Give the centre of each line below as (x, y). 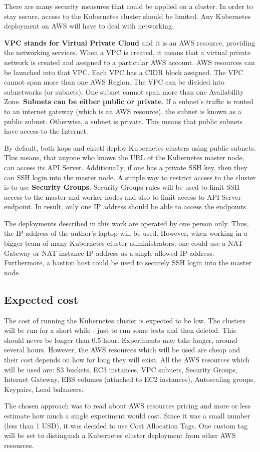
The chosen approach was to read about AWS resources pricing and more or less (127, 406)
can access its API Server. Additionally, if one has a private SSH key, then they (126, 167)
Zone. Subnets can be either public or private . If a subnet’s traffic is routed (129, 101)
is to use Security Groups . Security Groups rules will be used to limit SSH (122, 187)
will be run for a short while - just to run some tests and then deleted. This (120, 330)
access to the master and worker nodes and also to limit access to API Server (122, 196)
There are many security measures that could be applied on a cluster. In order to (128, 6)
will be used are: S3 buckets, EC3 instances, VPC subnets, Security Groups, (121, 369)
